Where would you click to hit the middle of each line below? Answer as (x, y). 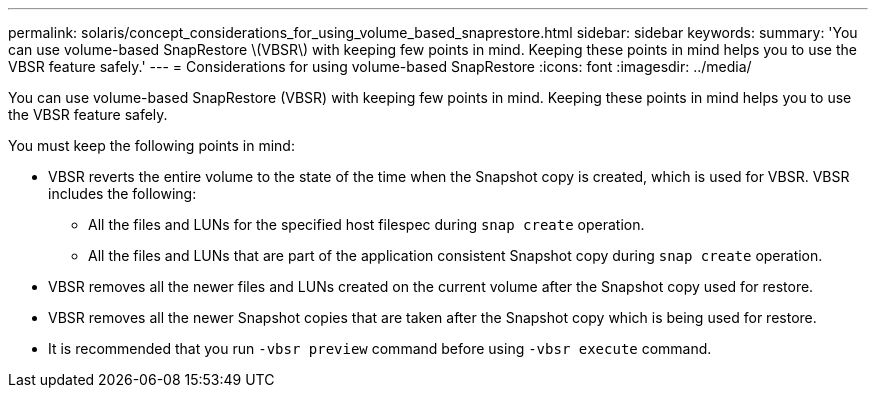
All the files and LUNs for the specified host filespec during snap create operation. (366, 224)
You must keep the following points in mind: (151, 145)
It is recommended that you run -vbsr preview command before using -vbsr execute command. (380, 348)
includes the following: (122, 193)
